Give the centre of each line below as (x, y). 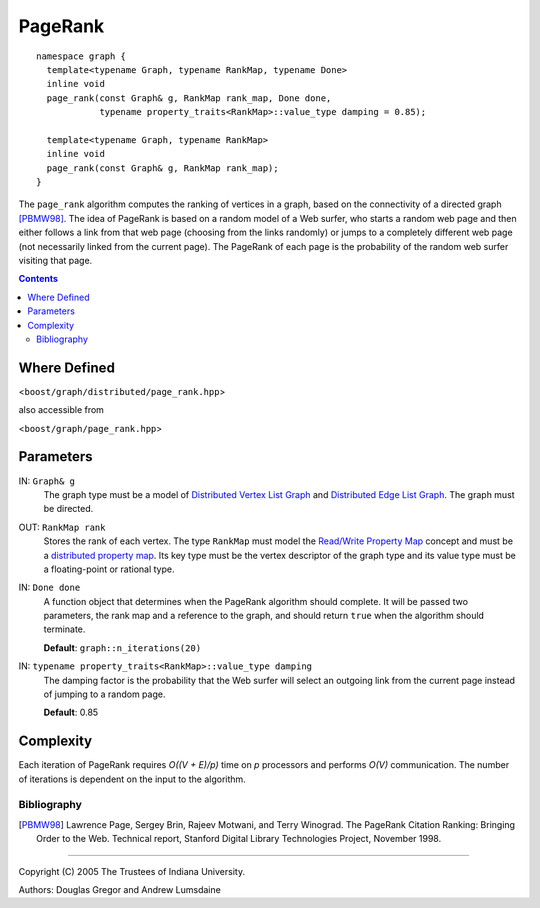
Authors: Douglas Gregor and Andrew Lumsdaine (120, 890)
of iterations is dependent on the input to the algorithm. (132, 779)
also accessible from (61, 410)
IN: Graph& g (46, 481)
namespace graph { (81, 56)
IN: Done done (49, 587)
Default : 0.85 (71, 712)
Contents (38, 279)
